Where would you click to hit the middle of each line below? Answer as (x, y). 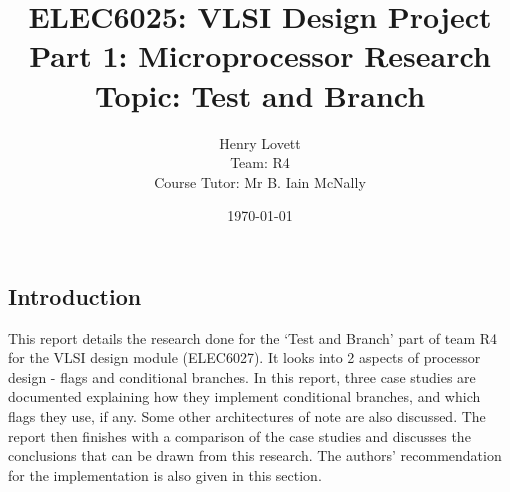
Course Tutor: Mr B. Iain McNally (260, 181)
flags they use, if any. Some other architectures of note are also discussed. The (247, 416)
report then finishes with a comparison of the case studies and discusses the (239, 435)
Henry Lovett (260, 142)
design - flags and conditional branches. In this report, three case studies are (242, 376)
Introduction (75, 295)
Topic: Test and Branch (260, 94)
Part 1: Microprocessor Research (260, 55)
